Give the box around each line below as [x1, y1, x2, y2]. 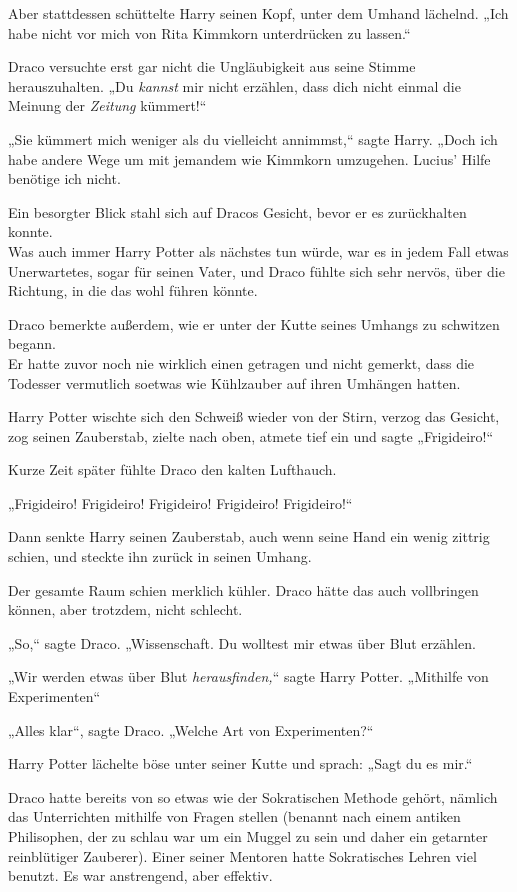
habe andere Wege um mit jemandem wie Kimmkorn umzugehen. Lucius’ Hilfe [8, 148, 491, 169]
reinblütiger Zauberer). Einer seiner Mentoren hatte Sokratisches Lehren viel [8, 845, 477, 866]
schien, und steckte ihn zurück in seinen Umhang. [8, 546, 312, 567]
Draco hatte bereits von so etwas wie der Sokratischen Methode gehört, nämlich [8, 786, 498, 807]
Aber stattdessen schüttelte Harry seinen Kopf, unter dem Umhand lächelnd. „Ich [8, 3, 509, 23]
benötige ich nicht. [8, 168, 121, 189]
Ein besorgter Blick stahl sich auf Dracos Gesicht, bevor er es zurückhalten [8, 201, 467, 222]
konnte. [8, 221, 53, 242]
